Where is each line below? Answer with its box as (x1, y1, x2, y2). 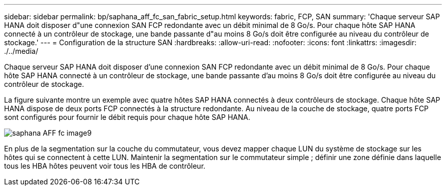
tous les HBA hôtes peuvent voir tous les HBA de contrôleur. (4, 162, 206, 170)
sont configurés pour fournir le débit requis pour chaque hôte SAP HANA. (4, 113, 250, 121)
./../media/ (4, 47, 38, 55)
